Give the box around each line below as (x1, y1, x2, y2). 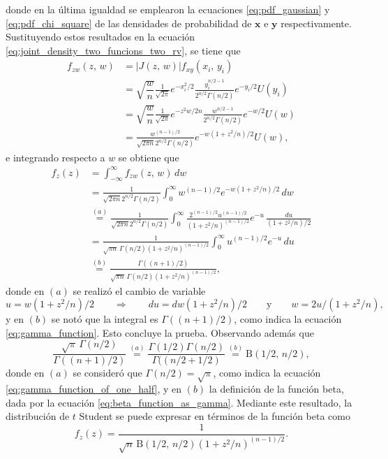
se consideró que (73, 365, 142, 380)
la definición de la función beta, (209, 381, 344, 396)
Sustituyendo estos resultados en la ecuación (6, 29, 195, 44)
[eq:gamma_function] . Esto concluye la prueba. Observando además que (6, 325, 314, 340)
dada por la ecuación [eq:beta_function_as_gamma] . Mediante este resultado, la (6, 395, 352, 409)
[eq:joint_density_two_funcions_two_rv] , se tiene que (6, 43, 241, 57)
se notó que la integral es (51, 312, 158, 326)
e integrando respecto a (6, 150, 105, 164)
